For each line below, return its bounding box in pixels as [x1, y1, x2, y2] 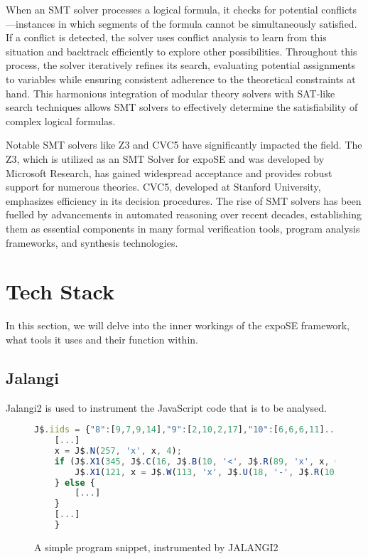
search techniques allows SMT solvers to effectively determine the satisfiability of [6, 100, 358, 115]
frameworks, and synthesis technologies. [6, 235, 178, 250]
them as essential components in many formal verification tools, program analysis [6, 220, 360, 235]
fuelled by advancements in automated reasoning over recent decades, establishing [6, 207, 362, 222]
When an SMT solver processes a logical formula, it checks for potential [6, 2, 318, 16]
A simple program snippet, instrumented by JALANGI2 [34, 539, 278, 554]
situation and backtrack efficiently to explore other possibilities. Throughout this [6, 43, 357, 58]
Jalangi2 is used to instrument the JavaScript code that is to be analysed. [6, 400, 327, 415]
